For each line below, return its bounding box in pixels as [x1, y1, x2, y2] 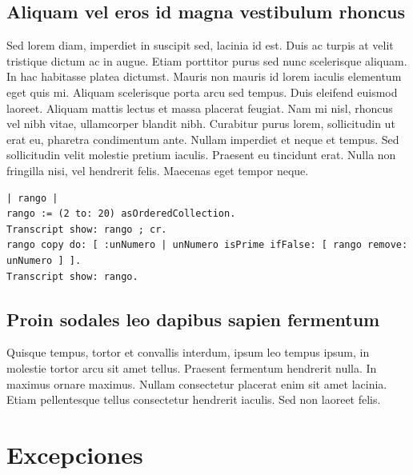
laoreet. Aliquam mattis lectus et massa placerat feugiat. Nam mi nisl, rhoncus [6, 99, 393, 116]
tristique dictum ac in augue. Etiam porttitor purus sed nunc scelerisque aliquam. [6, 52, 407, 69]
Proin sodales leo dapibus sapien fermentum [6, 306, 380, 331]
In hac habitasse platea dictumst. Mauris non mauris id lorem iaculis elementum [6, 68, 402, 85]
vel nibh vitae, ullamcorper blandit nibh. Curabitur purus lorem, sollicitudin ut [6, 115, 395, 132]
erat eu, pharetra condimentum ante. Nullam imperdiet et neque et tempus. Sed [6, 130, 399, 147]
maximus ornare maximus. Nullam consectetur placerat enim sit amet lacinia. [6, 375, 387, 392]
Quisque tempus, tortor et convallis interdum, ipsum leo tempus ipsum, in [6, 344, 370, 361]
